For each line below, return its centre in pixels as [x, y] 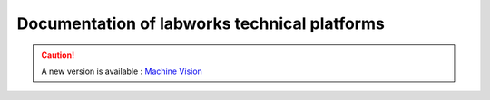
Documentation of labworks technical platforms [201, 23]
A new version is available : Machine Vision [122, 71]
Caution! [58, 55]
